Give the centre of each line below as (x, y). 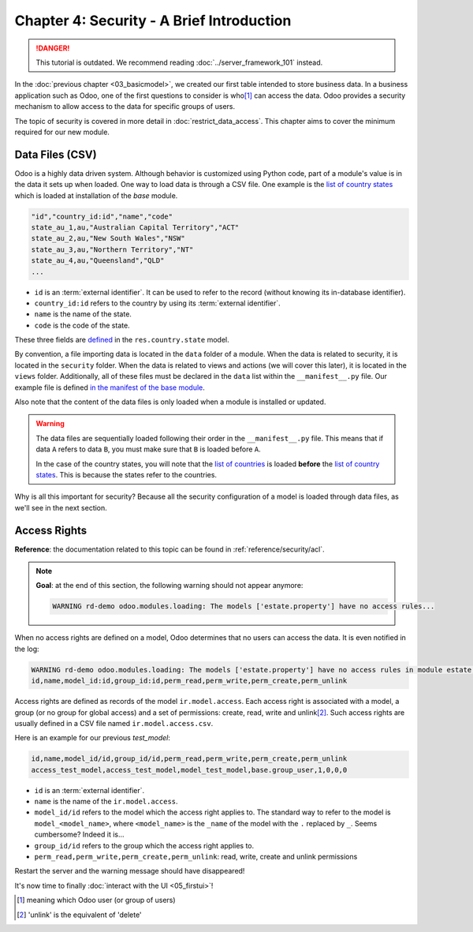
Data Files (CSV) (56, 154)
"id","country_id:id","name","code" (102, 216)
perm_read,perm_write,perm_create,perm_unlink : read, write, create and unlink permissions (196, 857)
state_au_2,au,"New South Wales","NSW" (108, 238)
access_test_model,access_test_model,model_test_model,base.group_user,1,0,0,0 (189, 770)
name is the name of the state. (83, 314)
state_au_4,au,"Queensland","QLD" (98, 261)
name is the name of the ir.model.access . (106, 802)
